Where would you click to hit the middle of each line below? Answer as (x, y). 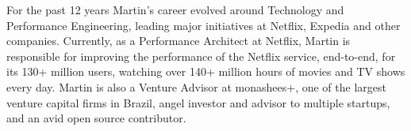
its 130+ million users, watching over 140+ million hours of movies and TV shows (206, 71)
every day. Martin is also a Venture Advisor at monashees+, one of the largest (196, 86)
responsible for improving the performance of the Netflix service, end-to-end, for (201, 56)
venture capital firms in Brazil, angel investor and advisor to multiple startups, (198, 102)
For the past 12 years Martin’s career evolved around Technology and (175, 9)
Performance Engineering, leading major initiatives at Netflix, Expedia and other (204, 25)
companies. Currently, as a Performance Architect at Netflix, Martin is (179, 41)
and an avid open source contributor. (96, 118)
